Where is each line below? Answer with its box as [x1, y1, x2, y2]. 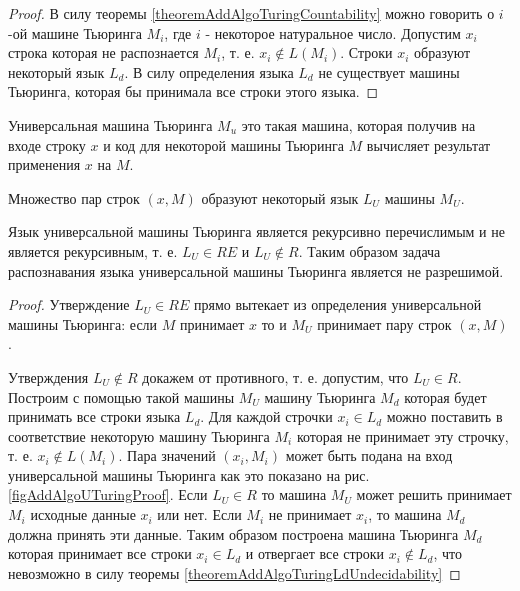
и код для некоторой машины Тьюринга [103, 134, 344, 155]
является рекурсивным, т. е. [8, 240, 178, 261]
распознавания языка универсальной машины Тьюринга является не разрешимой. [8, 260, 504, 281]
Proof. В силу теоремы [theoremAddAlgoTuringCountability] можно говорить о [8, 3, 495, 23]
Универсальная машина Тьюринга [8, 114, 213, 135]
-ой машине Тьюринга [8, 22, 142, 43]
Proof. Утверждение [8, 294, 130, 315]
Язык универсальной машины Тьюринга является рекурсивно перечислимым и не [8, 221, 505, 242]
